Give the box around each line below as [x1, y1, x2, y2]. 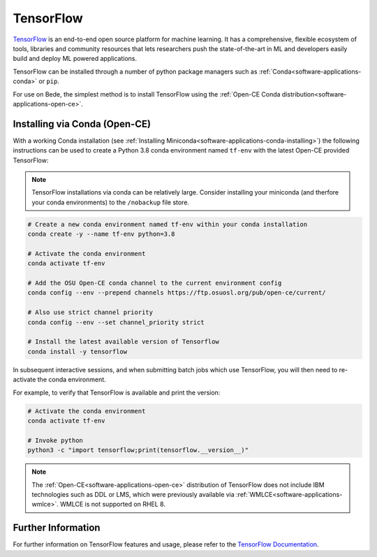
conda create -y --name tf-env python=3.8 [27, 230, 175, 238]
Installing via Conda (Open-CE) [13, 118, 151, 129]
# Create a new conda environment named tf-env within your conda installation [27, 220, 308, 228]
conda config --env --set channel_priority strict [27, 318, 205, 326]
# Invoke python [27, 436, 84, 444]
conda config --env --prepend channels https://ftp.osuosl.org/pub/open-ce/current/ [27, 289, 326, 297]
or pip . [38, 77, 59, 85]
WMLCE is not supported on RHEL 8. [60, 500, 165, 509]
